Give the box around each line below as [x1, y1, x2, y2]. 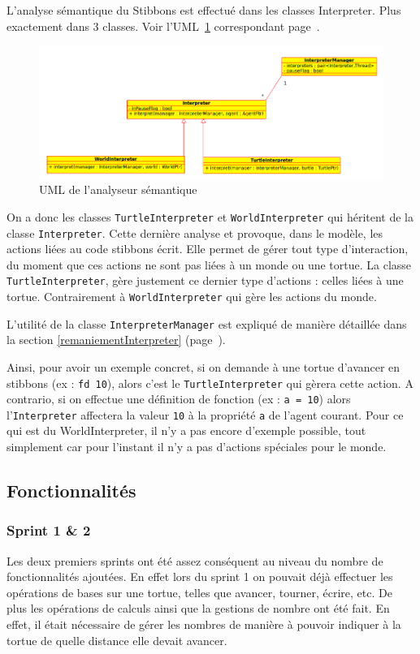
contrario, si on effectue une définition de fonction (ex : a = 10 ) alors [6, 390, 351, 407]
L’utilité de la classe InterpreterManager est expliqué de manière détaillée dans [6, 315, 407, 332]
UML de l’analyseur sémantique [39, 181, 197, 198]
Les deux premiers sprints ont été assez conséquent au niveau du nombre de [6, 552, 383, 569]
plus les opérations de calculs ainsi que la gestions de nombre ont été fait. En [6, 600, 390, 617]
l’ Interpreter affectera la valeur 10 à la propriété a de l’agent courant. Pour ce [6, 406, 404, 423]
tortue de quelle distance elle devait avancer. [6, 631, 227, 648]
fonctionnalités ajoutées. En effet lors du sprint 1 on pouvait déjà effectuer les [6, 568, 393, 585]
